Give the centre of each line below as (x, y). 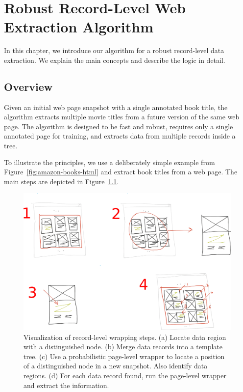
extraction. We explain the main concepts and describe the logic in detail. (115, 60)
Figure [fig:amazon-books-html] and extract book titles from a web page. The (121, 172)
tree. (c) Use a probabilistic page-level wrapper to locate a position (124, 356)
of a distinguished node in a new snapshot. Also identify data (116, 366)
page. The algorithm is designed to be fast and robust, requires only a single (119, 126)
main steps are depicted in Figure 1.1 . (61, 181)
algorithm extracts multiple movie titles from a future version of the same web (122, 117)
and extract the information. (66, 385)
